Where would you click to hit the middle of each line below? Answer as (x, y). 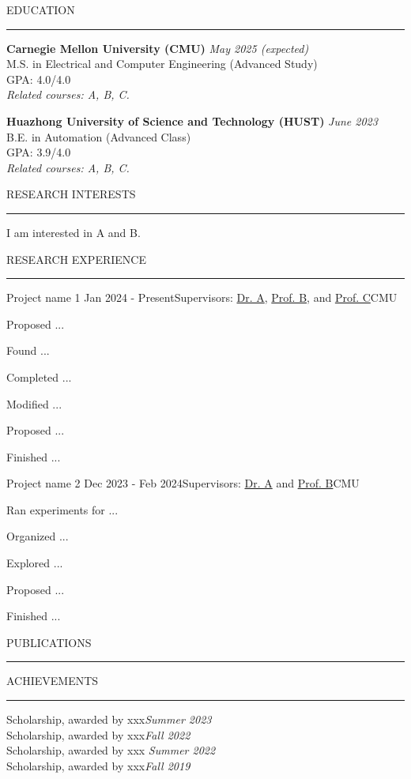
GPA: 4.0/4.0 (39, 79)
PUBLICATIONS (49, 642)
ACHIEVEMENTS (53, 681)
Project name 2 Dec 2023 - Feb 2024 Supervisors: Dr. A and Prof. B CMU (183, 483)
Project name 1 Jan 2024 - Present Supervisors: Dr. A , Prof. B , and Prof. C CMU (202, 297)
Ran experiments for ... (62, 509)
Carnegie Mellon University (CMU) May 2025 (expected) (158, 48)
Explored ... (35, 563)
